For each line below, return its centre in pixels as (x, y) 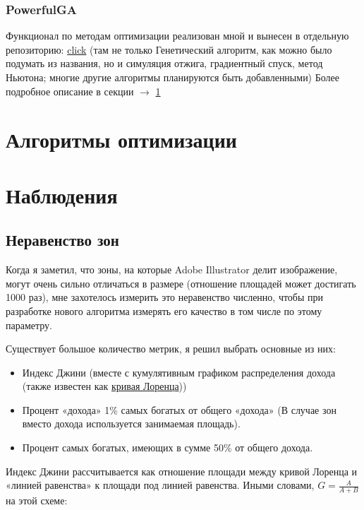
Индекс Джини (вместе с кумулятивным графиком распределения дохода (179, 372)
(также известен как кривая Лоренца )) (104, 386)
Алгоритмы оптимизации (121, 140)
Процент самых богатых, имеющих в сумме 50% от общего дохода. (168, 447)
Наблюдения (62, 195)
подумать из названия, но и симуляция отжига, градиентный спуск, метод (164, 63)
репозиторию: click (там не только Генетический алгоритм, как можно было (169, 49)
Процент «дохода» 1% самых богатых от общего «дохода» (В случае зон (179, 409)
